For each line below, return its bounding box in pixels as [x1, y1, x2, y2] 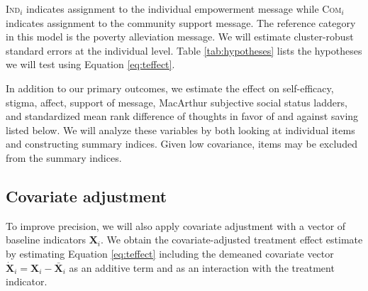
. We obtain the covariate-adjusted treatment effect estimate [101, 232, 363, 247]
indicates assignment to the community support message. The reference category [6, 15, 356, 30]
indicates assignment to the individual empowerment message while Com [26, 1, 342, 16]
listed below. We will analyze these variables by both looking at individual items [6, 122, 355, 137]
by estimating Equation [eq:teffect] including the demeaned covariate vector [6, 246, 334, 260]
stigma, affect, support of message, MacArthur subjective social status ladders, [6, 94, 347, 109]
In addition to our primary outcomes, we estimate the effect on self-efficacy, [6, 80, 334, 95]
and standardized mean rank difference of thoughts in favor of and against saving [6, 109, 359, 123]
